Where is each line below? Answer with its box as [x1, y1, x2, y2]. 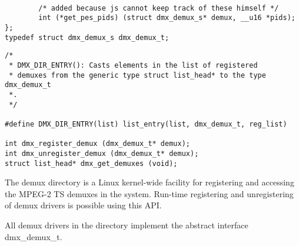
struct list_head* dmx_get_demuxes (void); [5, 159, 178, 168]
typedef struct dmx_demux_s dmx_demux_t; [5, 33, 170, 42]
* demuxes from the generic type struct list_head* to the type [9, 71, 266, 79]
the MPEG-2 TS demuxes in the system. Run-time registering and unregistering [5, 187, 294, 200]
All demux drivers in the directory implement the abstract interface [5, 218, 248, 231]
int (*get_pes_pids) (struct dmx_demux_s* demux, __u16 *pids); [38, 14, 295, 22]
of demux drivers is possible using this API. [5, 199, 162, 211]
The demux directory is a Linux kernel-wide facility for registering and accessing [5, 176, 294, 188]
